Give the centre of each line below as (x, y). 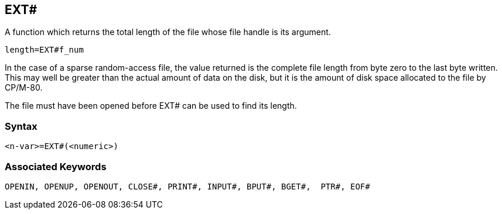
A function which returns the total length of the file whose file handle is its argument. (168, 32)
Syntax (21, 126)
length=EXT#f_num (44, 50)
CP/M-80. (24, 88)
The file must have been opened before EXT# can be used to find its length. (151, 106)
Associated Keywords (56, 166)
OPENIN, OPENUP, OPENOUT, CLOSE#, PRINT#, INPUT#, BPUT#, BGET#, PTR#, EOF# (187, 186)
